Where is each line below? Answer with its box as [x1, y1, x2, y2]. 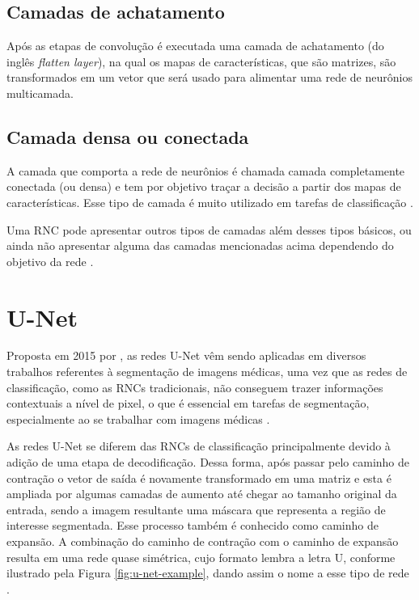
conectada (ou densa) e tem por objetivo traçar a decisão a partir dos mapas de [6, 178, 401, 195]
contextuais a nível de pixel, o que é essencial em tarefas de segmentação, [6, 395, 370, 412]
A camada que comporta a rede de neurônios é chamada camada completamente [6, 162, 405, 179]
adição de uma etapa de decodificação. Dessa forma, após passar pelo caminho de [6, 454, 410, 471]
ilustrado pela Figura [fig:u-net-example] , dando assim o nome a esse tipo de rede [6, 564, 409, 581]
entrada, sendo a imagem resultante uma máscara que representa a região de [6, 501, 386, 518]
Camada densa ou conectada [6, 124, 249, 149]
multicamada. [6, 84, 74, 101]
